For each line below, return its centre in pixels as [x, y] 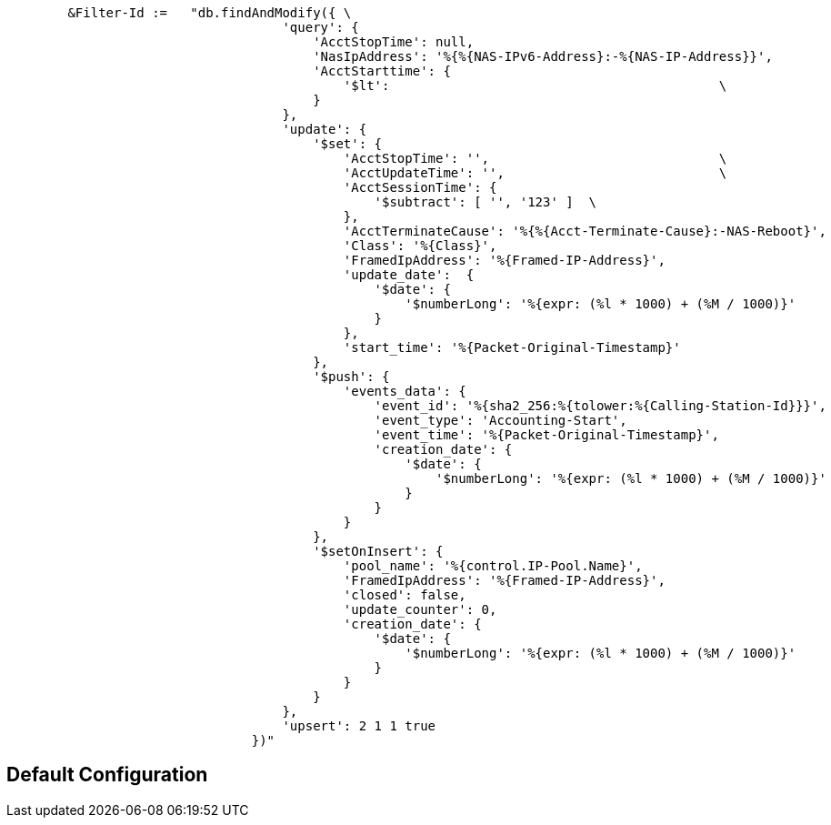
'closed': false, [405, 595]
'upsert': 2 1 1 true [359, 726]
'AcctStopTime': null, [394, 42]
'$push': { [351, 377]
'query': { [320, 27]
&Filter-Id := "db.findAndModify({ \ [210, 13]
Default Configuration [107, 775]
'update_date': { [409, 275]
